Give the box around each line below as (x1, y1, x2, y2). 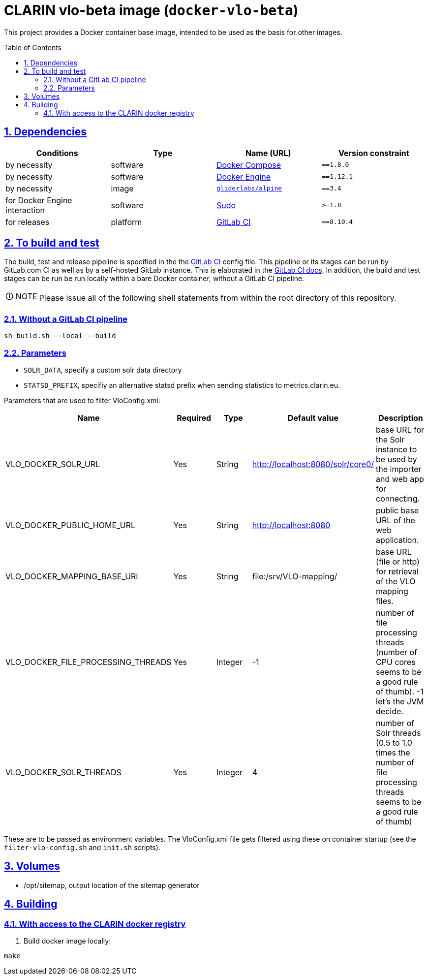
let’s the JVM (376, 696, 424, 706)
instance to (376, 444, 417, 454)
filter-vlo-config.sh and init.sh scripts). (4, 843, 160, 852)
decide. (376, 706, 403, 716)
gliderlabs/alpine (216, 185, 282, 192)
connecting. (376, 493, 420, 504)
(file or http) (376, 556, 420, 567)
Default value (287, 412, 338, 423)
